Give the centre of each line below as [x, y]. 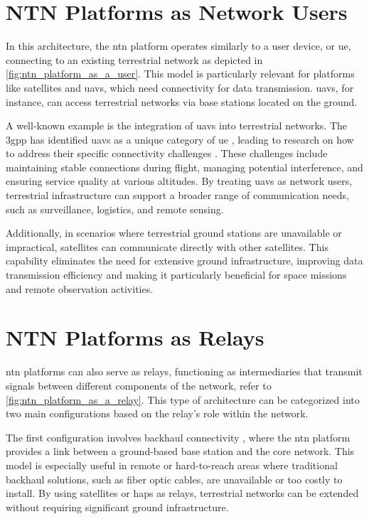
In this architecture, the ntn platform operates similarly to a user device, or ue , [178, 46]
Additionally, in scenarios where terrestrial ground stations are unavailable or [174, 233]
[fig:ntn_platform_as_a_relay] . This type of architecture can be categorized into [183, 399]
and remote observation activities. [80, 288]
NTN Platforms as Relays [135, 337]
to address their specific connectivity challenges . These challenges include [167, 153]
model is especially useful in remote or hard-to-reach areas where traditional [172, 465]
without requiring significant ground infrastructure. [117, 507]
